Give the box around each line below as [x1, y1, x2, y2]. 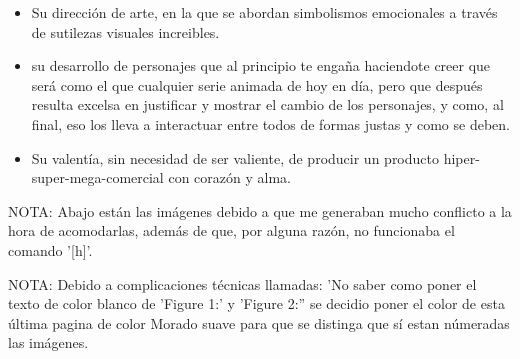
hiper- [443, 147, 480, 168]
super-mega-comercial [31, 167, 164, 188]
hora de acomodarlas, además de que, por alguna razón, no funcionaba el [8, 220, 455, 241]
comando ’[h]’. [8, 239, 93, 260]
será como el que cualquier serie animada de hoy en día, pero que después [31, 74, 483, 95]
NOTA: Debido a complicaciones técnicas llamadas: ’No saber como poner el [8, 273, 477, 294]
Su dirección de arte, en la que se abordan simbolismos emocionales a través [31, 2, 498, 22]
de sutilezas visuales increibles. [31, 21, 220, 42]
